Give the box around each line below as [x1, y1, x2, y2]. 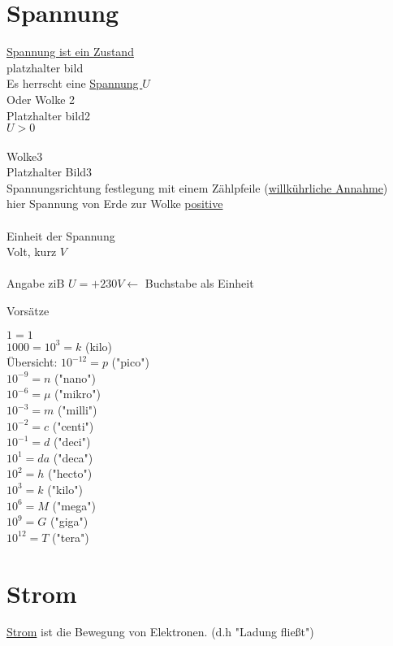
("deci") [53, 433, 91, 450]
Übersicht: [6, 353, 58, 371]
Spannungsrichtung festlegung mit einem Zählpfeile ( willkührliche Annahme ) [6, 179, 388, 196]
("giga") [50, 513, 89, 530]
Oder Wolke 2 [6, 90, 76, 107]
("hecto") [48, 465, 93, 482]
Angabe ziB [6, 275, 65, 292]
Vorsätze [6, 302, 50, 319]
